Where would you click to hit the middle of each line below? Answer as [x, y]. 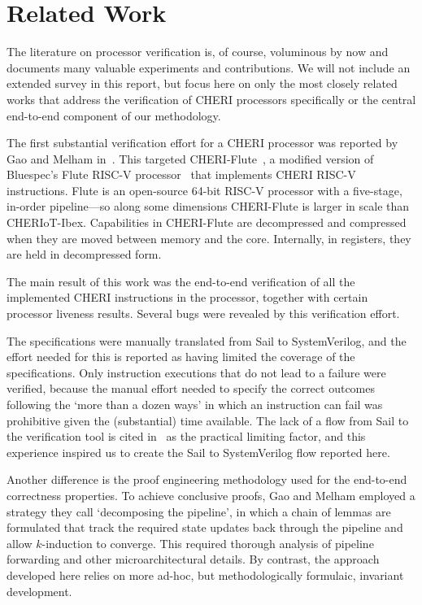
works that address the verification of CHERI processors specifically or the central [211, 99]
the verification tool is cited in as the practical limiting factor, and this [186, 436]
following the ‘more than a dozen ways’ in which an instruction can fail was [195, 404]
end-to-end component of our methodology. [114, 115]
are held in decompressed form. [84, 254]
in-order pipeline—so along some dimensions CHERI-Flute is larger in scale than [208, 206]
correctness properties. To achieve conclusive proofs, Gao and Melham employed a [211, 495]
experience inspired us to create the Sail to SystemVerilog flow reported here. [198, 452]
